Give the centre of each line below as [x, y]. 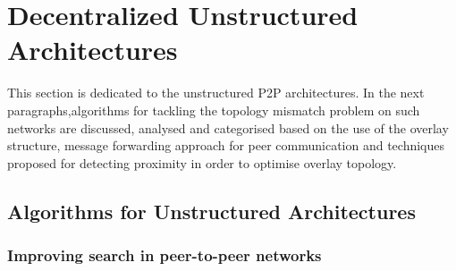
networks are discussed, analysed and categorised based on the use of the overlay [228, 127]
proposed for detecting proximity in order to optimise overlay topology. [202, 162]
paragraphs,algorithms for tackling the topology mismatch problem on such [214, 110]
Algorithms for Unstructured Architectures [211, 211]
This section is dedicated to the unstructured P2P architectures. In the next [216, 93]
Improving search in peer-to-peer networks [165, 254]
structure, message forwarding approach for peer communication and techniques [226, 145]
